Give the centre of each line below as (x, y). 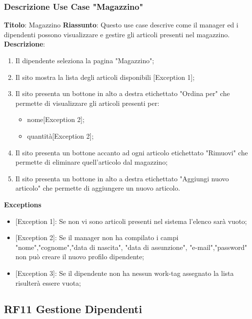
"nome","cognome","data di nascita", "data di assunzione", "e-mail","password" (131, 247)
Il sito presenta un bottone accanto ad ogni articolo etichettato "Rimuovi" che (132, 152)
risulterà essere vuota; (48, 282)
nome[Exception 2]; (56, 119)
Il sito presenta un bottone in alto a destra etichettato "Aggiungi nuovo (122, 178)
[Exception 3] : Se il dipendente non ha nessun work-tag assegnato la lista (125, 273)
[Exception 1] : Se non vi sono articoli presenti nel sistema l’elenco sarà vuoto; (131, 221)
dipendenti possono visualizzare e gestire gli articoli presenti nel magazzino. (117, 34)
